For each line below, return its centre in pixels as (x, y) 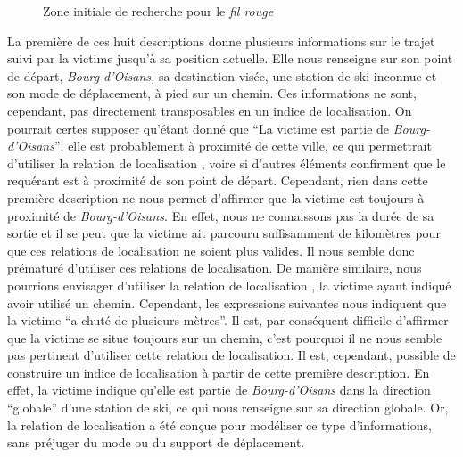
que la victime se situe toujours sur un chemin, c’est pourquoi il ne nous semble (225, 337)
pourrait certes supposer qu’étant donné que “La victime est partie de (198, 128)
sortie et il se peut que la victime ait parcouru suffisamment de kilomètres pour (224, 233)
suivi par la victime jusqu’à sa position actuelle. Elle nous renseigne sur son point (230, 58)
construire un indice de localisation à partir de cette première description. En (219, 372)
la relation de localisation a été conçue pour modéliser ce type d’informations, (219, 424)
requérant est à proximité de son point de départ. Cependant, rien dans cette (218, 180)
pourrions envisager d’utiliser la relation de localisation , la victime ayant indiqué (229, 285)
